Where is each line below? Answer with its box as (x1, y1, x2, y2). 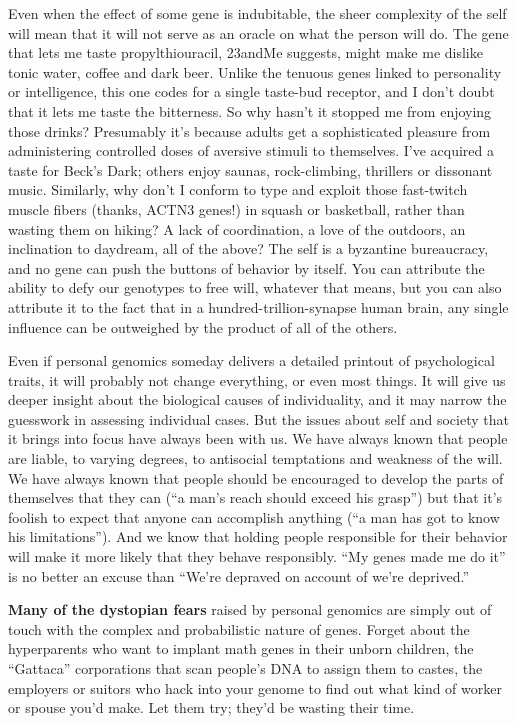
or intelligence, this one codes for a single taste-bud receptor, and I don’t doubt (8, 81, 495, 102)
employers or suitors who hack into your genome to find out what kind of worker (8, 677, 502, 698)
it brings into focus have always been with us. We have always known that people (8, 428, 508, 449)
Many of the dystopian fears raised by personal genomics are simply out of (8, 599, 492, 620)
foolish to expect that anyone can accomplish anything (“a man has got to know (8, 506, 500, 527)
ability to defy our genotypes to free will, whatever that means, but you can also (8, 277, 502, 298)
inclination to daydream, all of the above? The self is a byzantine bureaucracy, (8, 238, 489, 259)
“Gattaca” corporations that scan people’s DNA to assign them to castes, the (8, 658, 483, 678)
